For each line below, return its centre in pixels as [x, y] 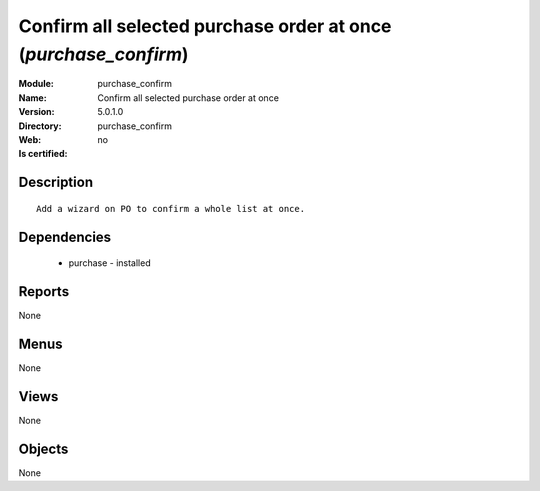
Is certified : [43, 154]
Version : [36, 112]
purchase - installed [109, 263]
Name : [32, 97]
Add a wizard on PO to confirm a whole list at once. [170, 208]
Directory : [40, 126]
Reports [44, 291]
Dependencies [65, 236]
